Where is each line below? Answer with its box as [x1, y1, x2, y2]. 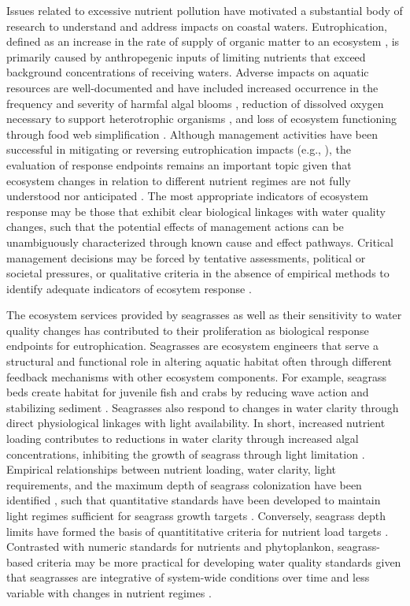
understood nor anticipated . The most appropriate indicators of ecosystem [6, 188, 368, 204]
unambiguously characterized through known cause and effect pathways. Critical [6, 233, 393, 250]
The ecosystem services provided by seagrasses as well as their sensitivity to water [6, 307, 402, 323]
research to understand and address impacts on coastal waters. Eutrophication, [6, 17, 387, 34]
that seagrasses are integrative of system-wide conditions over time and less [6, 569, 370, 586]
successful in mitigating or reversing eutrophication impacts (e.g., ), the [6, 141, 352, 158]
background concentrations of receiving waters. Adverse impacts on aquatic [6, 64, 369, 80]
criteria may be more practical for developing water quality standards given [36, 553, 401, 570]
